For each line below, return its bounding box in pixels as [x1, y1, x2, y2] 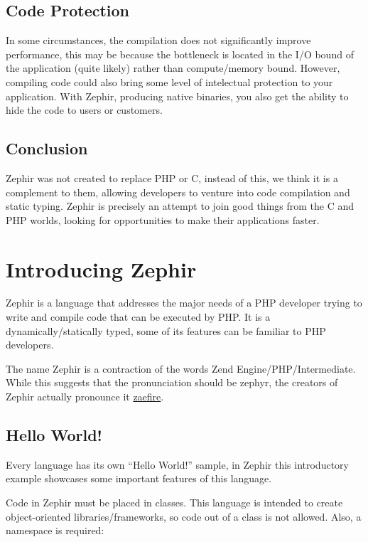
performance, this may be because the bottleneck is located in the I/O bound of [6, 46, 354, 61]
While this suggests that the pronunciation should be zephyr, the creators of [6, 375, 338, 390]
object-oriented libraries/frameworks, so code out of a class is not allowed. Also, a [6, 509, 362, 524]
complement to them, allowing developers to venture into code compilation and [6, 184, 350, 199]
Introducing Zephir [6, 254, 197, 283]
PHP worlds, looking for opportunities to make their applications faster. [6, 212, 320, 227]
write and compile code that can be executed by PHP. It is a [6, 309, 271, 324]
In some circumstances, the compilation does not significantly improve [6, 33, 311, 48]
